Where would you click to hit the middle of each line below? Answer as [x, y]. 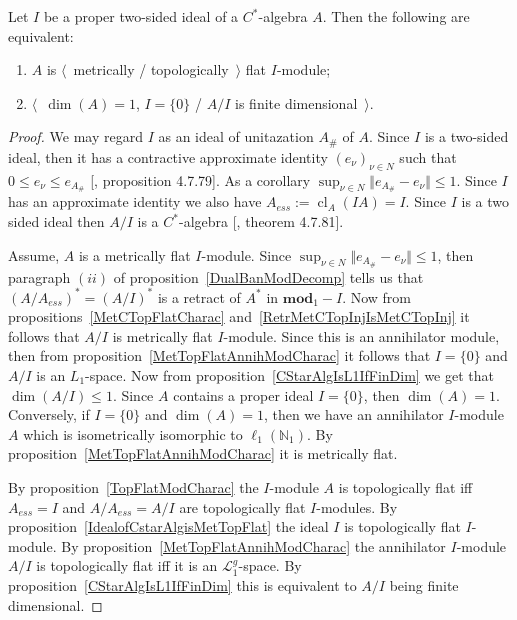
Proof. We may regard [75, 136]
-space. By [270, 565]
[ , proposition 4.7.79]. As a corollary [200, 179]
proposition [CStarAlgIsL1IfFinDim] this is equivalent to [182, 584]
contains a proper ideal [243, 394]
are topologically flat [242, 506]
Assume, [34, 254]
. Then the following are [396, 16]
